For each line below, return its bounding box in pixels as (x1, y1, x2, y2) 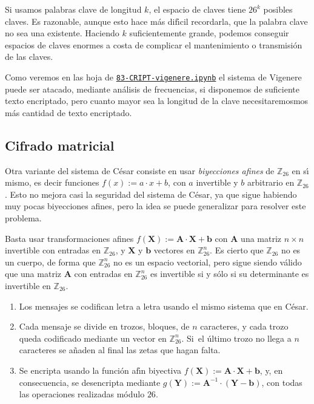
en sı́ (292, 164, 309, 177)
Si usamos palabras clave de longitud (5, 3, 142, 15)
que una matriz (5, 267, 61, 280)
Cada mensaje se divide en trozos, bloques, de (19, 320, 190, 333)
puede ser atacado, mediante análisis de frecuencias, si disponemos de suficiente (5, 82, 299, 95)
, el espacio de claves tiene (149, 3, 246, 15)
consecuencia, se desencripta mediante (19, 376, 161, 388)
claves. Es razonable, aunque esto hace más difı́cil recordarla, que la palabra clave (5, 15, 308, 27)
